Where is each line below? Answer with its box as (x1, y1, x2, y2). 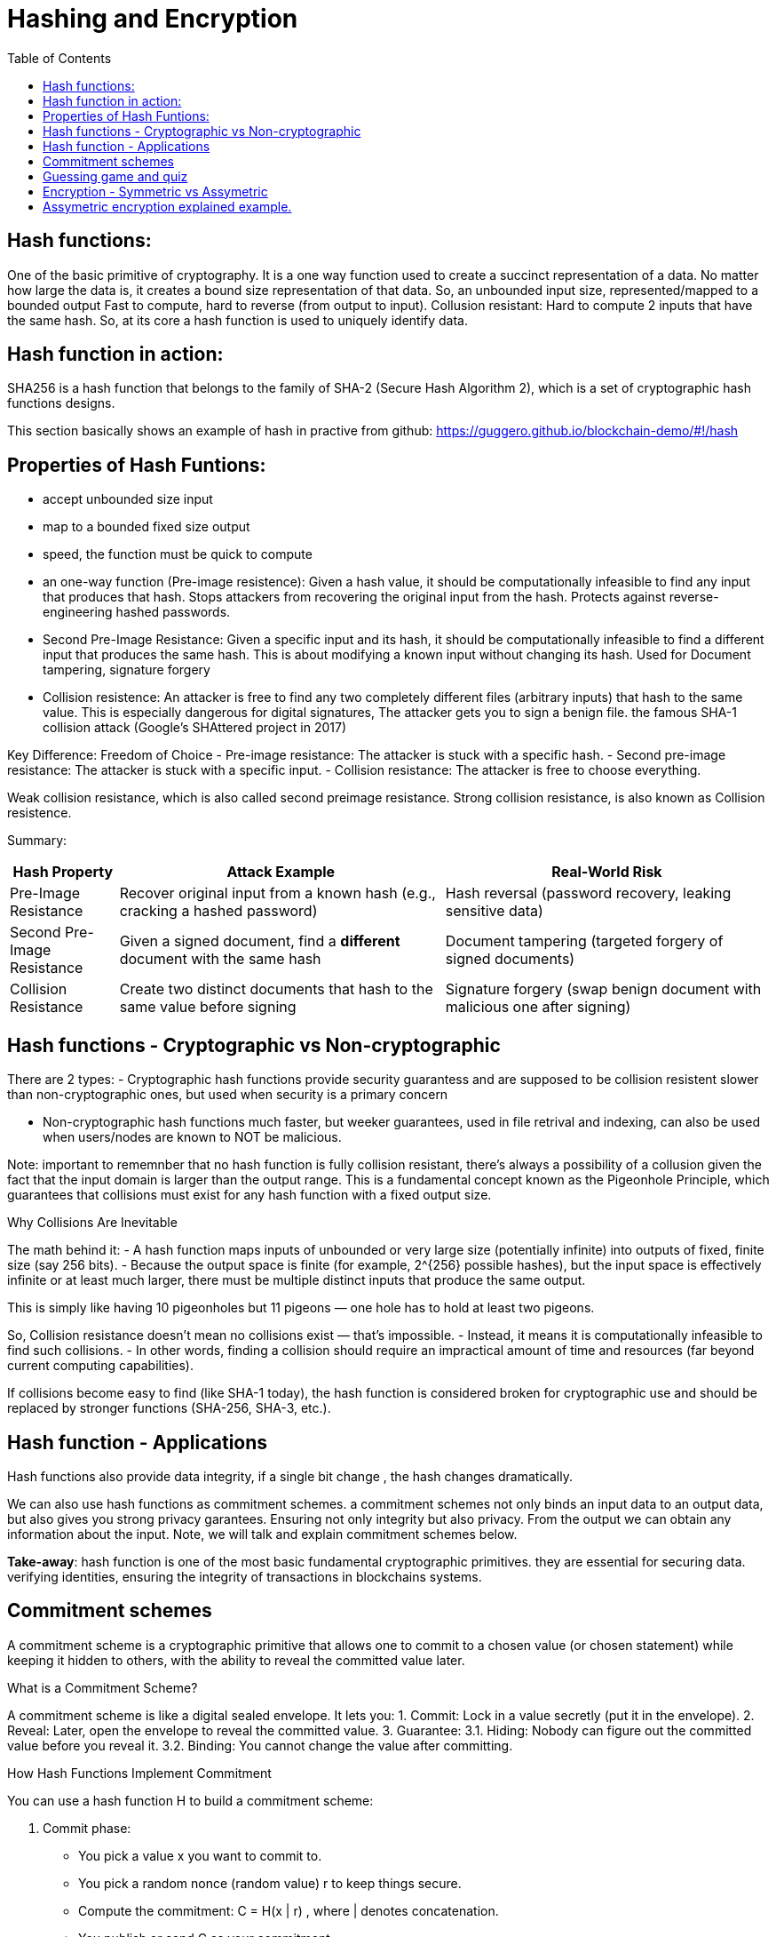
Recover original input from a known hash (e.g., (119, 884, 436, 903)
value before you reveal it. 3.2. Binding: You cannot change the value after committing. (7, 1737, 513, 1753)
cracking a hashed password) (119, 902, 318, 921)
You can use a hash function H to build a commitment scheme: (7, 1792, 374, 1808)
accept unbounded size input (43, 491, 213, 507)
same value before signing (119, 998, 297, 1016)
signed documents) (445, 950, 575, 968)
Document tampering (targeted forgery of (445, 932, 724, 951)
